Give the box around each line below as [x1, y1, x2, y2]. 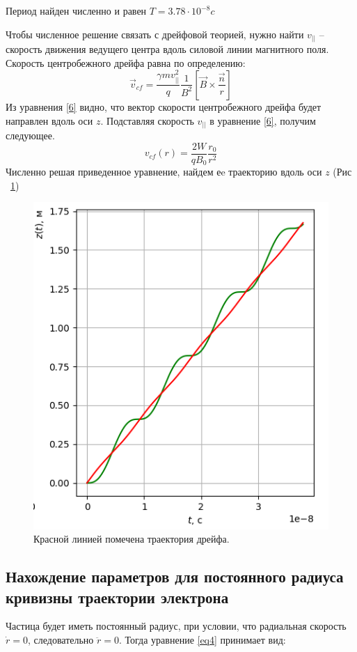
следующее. [6, 128, 55, 143]
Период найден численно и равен [6, 3, 147, 17]
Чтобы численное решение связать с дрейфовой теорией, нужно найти [6, 26, 304, 41]
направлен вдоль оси [6, 113, 93, 127]
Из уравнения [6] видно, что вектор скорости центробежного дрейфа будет [6, 99, 322, 114]
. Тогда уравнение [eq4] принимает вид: [119, 632, 286, 646]
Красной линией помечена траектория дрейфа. [33, 531, 230, 546]
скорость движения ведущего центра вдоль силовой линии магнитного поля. [6, 42, 329, 56]
